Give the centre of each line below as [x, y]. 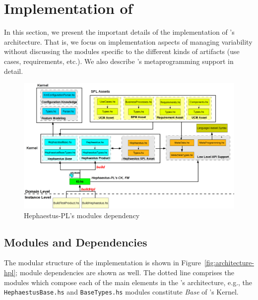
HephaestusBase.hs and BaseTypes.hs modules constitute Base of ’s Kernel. [121, 292]
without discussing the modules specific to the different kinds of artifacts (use [122, 51]
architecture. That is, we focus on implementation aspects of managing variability [128, 41]
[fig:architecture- [229, 263]
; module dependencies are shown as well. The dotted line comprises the [125, 272]
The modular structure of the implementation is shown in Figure [102, 263]
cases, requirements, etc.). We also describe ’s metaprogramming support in [119, 61]
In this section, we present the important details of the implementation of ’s [119, 32]
